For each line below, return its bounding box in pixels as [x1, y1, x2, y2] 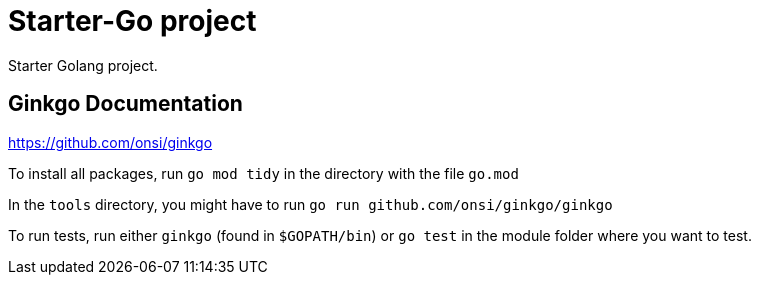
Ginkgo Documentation [8, 91, 243, 117]
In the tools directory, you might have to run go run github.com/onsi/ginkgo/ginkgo [8, 195, 613, 213]
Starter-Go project [8, 4, 257, 38]
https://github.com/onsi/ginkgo [8, 133, 213, 151]
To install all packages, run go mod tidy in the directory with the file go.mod [8, 164, 519, 182]
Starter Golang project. [8, 56, 158, 74]
